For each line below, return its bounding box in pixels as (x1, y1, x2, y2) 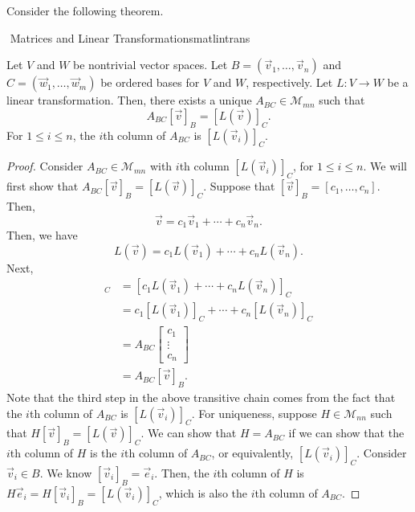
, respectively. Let (246, 74, 333, 91)
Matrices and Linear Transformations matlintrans (10, 29, 250, 46)
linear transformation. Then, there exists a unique (6, 92, 252, 109)
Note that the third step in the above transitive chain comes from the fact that (6, 388, 396, 405)
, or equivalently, (211, 444, 294, 461)
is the (89, 444, 117, 461)
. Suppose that (203, 178, 275, 195)
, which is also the (158, 484, 247, 501)
